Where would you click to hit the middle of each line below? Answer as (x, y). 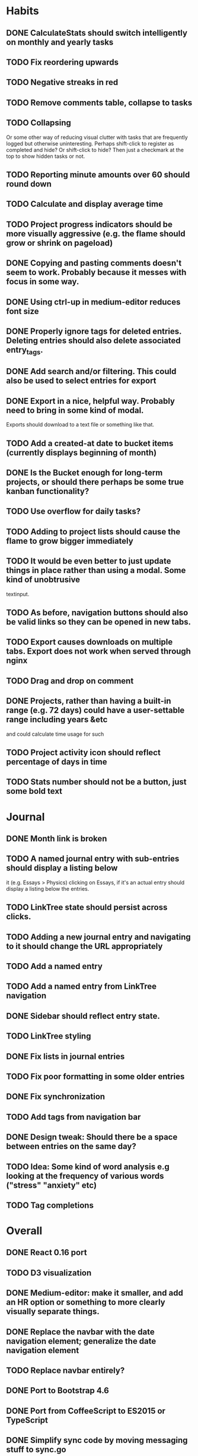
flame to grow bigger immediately (70, 541)
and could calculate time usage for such (55, 734)
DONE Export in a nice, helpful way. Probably (90, 401)
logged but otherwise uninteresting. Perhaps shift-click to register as (90, 143)
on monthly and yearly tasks (60, 42)
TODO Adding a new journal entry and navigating (98, 937)
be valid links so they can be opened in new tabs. (99, 622)
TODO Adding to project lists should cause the (93, 532)
